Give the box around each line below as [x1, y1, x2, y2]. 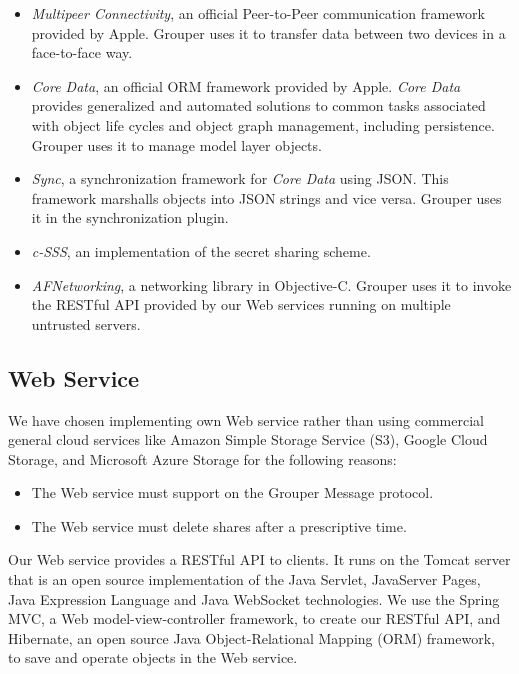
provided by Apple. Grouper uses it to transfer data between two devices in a [31, 22, 506, 43]
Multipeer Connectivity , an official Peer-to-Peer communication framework [31, 3, 485, 23]
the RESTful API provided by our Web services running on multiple [31, 294, 451, 315]
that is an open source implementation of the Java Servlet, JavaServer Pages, [8, 569, 481, 590]
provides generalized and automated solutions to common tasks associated [31, 95, 486, 116]
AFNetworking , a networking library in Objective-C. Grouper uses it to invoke [31, 274, 512, 295]
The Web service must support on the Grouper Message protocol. [31, 482, 434, 503]
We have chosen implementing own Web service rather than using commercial [8, 409, 484, 430]
